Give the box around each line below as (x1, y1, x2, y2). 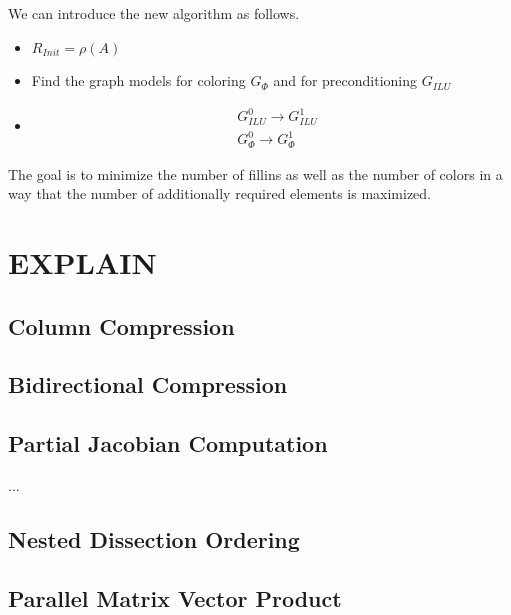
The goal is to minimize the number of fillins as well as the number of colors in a (8, 163, 503, 184)
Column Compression (8, 310, 235, 341)
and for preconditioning (273, 70, 418, 91)
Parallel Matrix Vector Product (8, 582, 342, 613)
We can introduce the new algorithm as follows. (8, 3, 300, 23)
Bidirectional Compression (8, 369, 288, 400)
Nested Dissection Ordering (8, 524, 300, 555)
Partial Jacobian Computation (8, 428, 328, 459)
